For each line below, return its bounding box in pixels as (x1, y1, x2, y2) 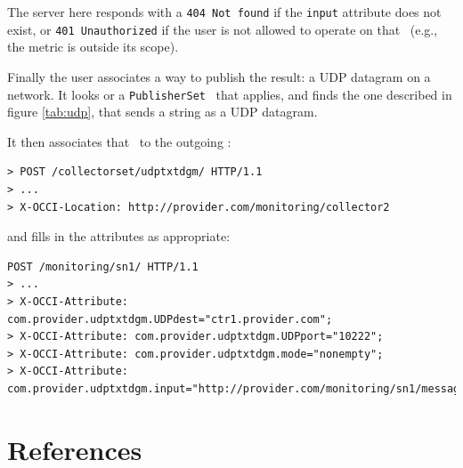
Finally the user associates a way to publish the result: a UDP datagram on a (7, 67, 431, 85)
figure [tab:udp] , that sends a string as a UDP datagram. (7, 102, 318, 121)
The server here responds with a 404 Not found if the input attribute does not (7, 3, 442, 20)
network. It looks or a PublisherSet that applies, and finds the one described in (7, 85, 452, 103)
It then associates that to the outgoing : (7, 132, 231, 150)
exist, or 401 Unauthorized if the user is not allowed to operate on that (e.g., (7, 20, 438, 38)
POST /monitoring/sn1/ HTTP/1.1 (7, 260, 199, 273)
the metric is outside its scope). (7, 37, 179, 56)
